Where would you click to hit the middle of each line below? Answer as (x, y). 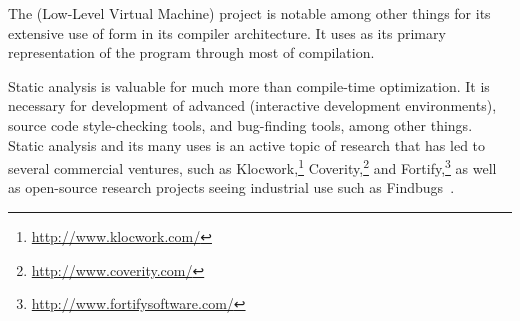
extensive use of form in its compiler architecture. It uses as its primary (227, 32)
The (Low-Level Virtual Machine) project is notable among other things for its (249, 13)
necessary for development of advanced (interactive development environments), (252, 105)
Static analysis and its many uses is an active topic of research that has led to (247, 144)
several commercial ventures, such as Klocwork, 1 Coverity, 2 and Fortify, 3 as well (252, 166)
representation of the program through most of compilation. (191, 52)
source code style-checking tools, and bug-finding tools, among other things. (240, 124)
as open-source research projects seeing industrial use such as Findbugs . (231, 187)
